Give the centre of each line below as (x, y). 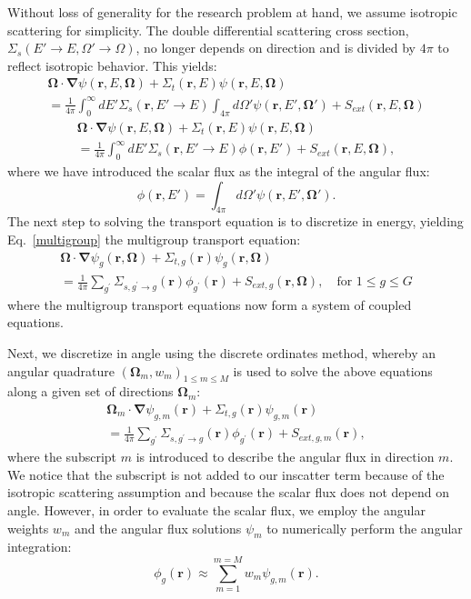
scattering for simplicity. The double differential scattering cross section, (208, 30)
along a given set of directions (90, 391)
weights (28, 528)
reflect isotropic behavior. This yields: (112, 65)
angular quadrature (61, 370)
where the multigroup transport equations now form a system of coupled (210, 304)
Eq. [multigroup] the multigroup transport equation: (154, 240)
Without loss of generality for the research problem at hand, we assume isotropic (232, 12)
